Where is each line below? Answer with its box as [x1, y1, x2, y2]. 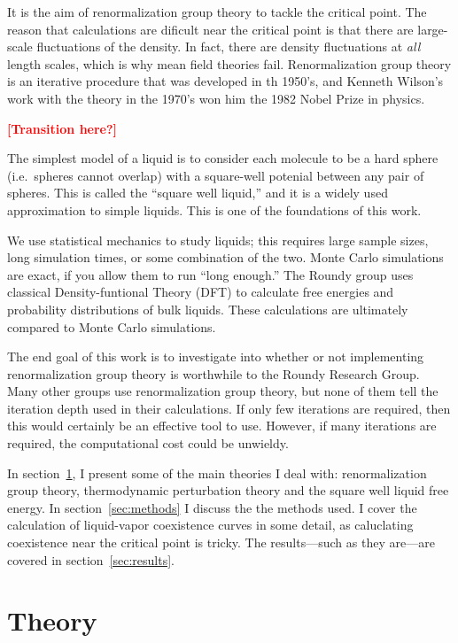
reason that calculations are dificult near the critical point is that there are [7, 19, 414, 38]
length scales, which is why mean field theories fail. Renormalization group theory [7, 54, 452, 73]
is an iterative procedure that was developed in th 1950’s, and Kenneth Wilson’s [7, 72, 444, 90]
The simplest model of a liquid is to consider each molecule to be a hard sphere [7, 149, 439, 167]
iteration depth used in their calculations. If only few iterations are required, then [7, 399, 451, 417]
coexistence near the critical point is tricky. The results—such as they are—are [7, 533, 435, 552]
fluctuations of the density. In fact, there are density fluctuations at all [36, 37, 421, 56]
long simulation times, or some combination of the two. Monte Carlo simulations [7, 248, 444, 267]
